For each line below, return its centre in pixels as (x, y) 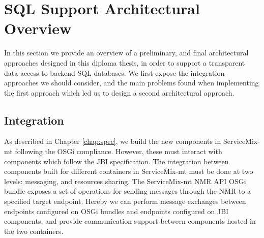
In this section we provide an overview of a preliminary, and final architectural (126, 53)
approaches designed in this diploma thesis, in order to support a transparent (125, 62)
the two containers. (34, 231)
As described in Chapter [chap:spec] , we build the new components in (113, 141)
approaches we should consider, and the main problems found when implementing (131, 83)
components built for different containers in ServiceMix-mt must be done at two (129, 171)
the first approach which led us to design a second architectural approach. (119, 92)
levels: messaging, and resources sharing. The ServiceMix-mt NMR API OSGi (125, 181)
